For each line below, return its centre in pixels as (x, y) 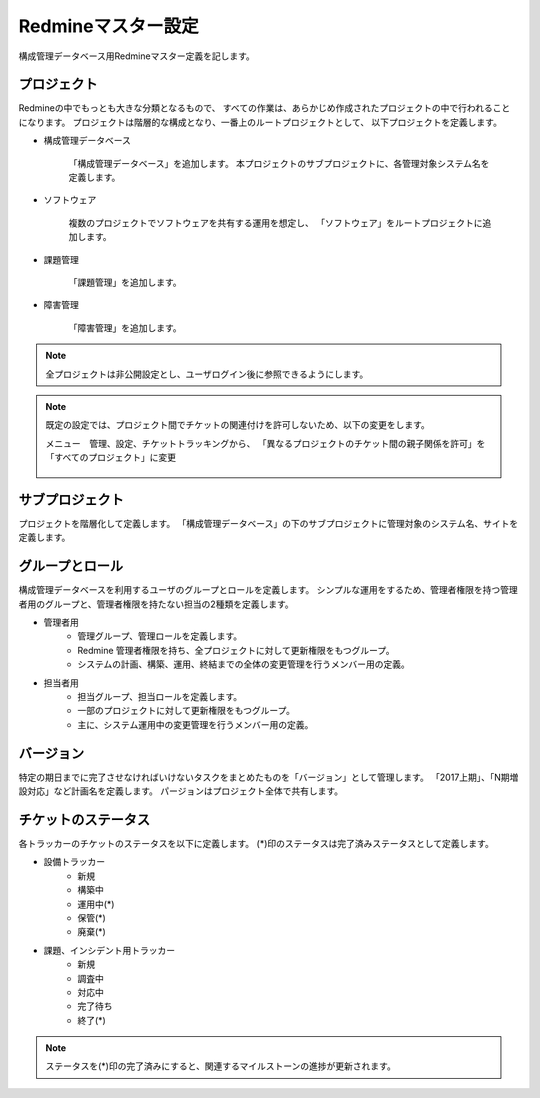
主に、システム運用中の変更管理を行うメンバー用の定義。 (195, 724)
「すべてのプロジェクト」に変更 (111, 457)
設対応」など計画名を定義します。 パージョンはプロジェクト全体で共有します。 (181, 791)
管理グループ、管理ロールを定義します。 (160, 636)
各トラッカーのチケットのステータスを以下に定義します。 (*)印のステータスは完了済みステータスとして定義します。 (256, 844)
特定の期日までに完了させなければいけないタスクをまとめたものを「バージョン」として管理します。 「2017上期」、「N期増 (268, 777)
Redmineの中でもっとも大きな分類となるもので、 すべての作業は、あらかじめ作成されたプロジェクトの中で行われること (264, 108)
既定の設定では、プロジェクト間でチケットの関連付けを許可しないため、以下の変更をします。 (237, 425)
